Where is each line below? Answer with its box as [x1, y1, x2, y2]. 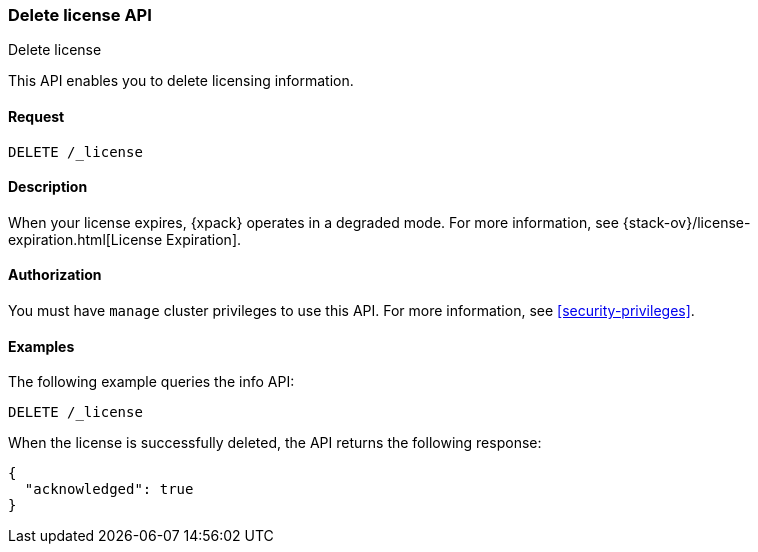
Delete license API [8, 5, 152, 25]
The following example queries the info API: [8, 373, 295, 391]
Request [8, 107, 65, 125]
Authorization [8, 266, 102, 284]
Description [8, 178, 88, 196]
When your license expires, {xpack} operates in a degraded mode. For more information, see [8, 213, 619, 231]
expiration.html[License [8, 230, 163, 248]
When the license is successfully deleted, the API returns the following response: [8, 434, 542, 452]
